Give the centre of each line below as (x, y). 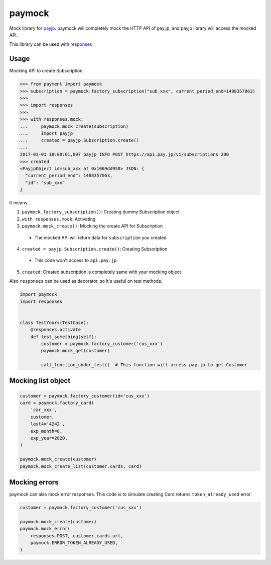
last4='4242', (48, 424)
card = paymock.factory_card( (57, 403)
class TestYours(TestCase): (54, 322)
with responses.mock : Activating (59, 219)
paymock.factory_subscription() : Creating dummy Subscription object (101, 212)
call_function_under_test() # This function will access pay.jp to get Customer (144, 365)
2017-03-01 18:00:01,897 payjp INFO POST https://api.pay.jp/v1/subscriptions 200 (124, 154)
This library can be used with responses (51, 44)
